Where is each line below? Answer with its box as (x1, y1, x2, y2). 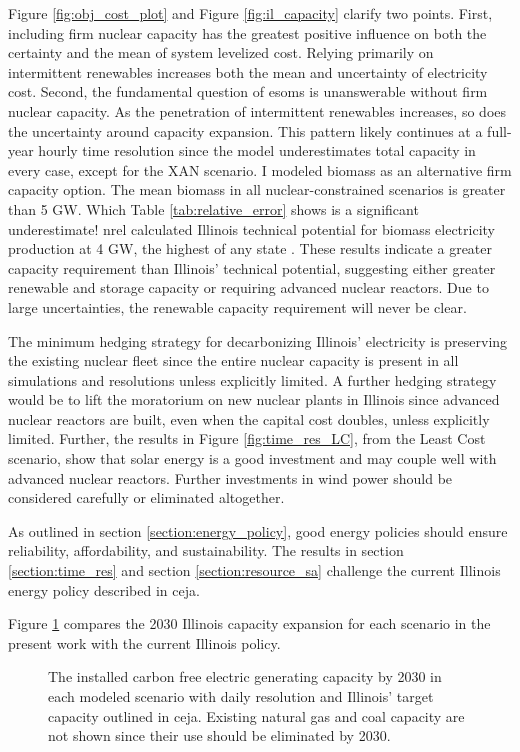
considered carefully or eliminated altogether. (8, 487, 285, 508)
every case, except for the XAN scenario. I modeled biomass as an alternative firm (8, 159, 512, 180)
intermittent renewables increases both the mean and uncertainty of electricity (8, 61, 488, 82)
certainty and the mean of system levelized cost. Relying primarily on (8, 42, 434, 63)
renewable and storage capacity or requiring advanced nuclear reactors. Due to (8, 277, 489, 298)
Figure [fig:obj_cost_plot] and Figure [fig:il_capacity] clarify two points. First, (8, 3, 493, 23)
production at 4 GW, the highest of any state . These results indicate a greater (8, 238, 493, 259)
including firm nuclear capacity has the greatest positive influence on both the (8, 22, 487, 43)
